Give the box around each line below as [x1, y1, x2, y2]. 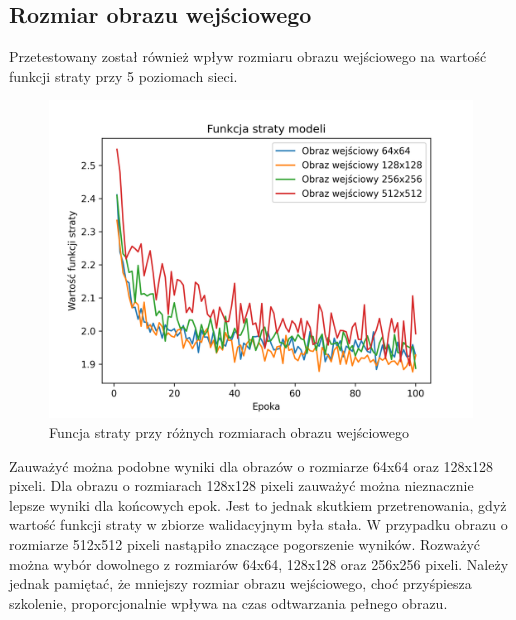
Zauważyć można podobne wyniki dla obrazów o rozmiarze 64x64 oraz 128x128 [9, 455, 493, 476]
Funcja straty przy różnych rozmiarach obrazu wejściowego [49, 421, 409, 442]
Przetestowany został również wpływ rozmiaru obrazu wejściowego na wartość [9, 46, 487, 67]
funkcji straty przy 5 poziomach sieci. [9, 65, 238, 86]
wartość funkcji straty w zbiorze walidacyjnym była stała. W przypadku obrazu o [9, 514, 508, 535]
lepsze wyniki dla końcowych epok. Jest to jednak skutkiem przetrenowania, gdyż [9, 494, 507, 515]
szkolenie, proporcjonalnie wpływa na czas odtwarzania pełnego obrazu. [9, 592, 448, 613]
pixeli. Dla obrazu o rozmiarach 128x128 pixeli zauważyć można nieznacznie [9, 475, 474, 496]
